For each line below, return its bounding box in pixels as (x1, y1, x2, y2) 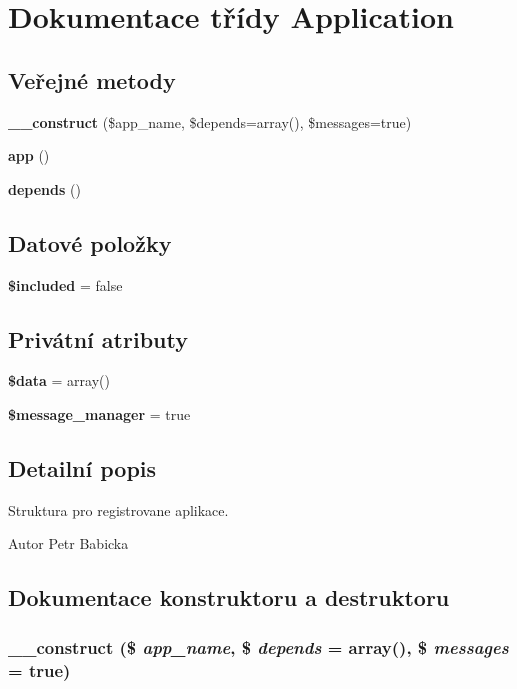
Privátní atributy (8, 323, 188, 354)
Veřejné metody (8, 64, 176, 95)
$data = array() (8, 370, 110, 391)
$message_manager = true (8, 403, 191, 424)
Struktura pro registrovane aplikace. (8, 499, 229, 520)
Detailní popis (8, 452, 157, 483)
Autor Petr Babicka (8, 533, 129, 554)
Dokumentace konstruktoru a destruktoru (8, 582, 450, 613)
